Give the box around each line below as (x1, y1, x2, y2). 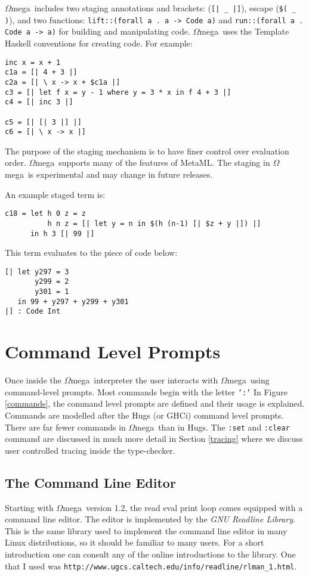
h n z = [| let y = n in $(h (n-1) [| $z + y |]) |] (47, 219, 261, 228)
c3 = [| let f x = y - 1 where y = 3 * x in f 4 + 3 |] (5, 88, 231, 97)
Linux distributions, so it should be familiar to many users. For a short (5, 536, 264, 549)
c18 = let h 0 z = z (5, 209, 86, 218)
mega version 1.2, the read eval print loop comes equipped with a (63, 501, 303, 513)
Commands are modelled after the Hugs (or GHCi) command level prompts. (5, 409, 284, 421)
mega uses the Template (199, 25, 289, 38)
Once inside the (5, 374, 61, 386)
